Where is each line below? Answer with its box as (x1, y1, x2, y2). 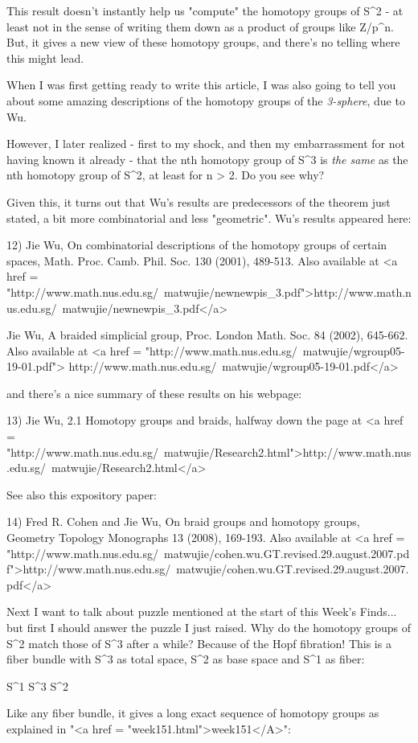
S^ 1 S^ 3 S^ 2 (6, 677, 69, 694)
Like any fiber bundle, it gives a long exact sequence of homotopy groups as (6, 704, 379, 721)
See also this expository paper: (6, 486, 157, 503)
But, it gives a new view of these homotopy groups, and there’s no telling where (6, 34, 400, 51)
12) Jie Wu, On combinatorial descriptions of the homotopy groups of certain (6, 236, 387, 253)
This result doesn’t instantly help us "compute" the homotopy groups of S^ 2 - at (6, 2, 404, 18)
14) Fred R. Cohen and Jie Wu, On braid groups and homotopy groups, (6, 513, 360, 530)
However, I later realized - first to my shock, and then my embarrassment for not (6, 135, 405, 152)
